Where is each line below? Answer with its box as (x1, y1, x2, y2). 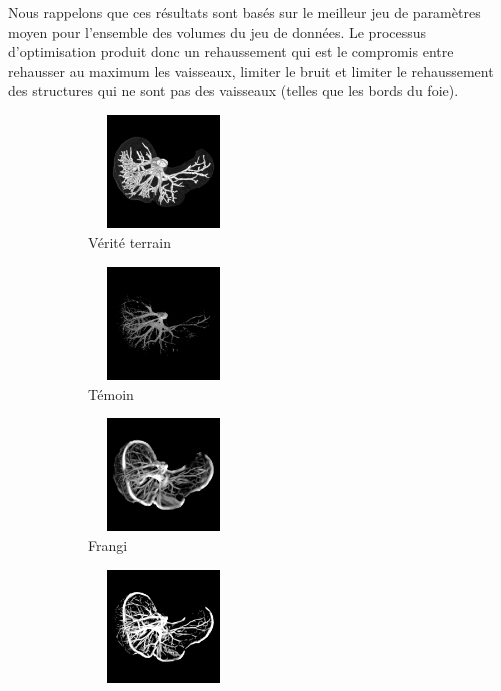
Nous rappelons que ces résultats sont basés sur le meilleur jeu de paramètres (8, 2, 481, 22)
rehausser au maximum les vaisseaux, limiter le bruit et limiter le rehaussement (8, 60, 494, 81)
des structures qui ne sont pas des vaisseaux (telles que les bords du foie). (8, 80, 459, 101)
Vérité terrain (88, 231, 171, 252)
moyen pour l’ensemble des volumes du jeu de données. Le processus (8, 21, 427, 42)
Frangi (88, 535, 128, 556)
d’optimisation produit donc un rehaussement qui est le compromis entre (8, 41, 454, 62)
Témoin (88, 383, 134, 404)
